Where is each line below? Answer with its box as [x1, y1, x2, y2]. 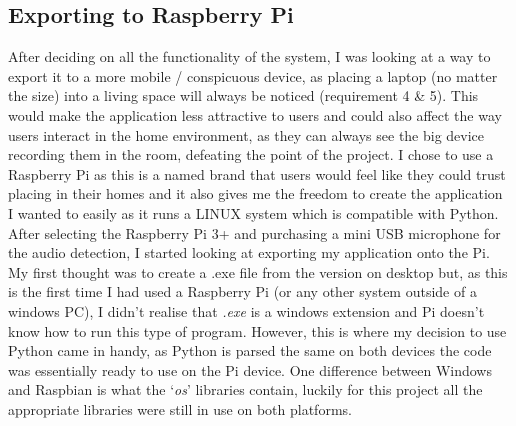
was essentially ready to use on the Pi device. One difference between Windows [8, 359, 492, 380]
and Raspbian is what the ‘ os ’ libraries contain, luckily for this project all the [8, 379, 483, 400]
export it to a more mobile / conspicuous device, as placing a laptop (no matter [8, 65, 498, 86]
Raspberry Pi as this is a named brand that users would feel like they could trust [8, 163, 506, 184]
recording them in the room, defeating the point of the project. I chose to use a [8, 144, 494, 165]
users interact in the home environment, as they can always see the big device [8, 124, 485, 145]
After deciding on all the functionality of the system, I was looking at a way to [8, 46, 491, 67]
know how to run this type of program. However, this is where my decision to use [8, 320, 507, 341]
